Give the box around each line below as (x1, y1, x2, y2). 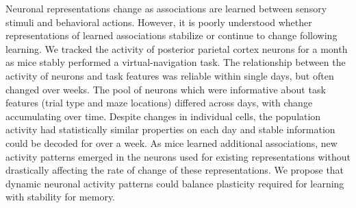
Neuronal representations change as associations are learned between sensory (5, 1, 327, 15)
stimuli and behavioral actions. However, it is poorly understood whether (5, 14, 312, 29)
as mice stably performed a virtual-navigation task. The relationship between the (5, 55, 346, 69)
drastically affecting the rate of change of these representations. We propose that (5, 163, 344, 177)
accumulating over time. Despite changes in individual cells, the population (5, 108, 321, 123)
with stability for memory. (5, 189, 116, 204)
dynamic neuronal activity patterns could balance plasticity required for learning (5, 176, 344, 190)
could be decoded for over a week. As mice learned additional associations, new (5, 135, 338, 150)
